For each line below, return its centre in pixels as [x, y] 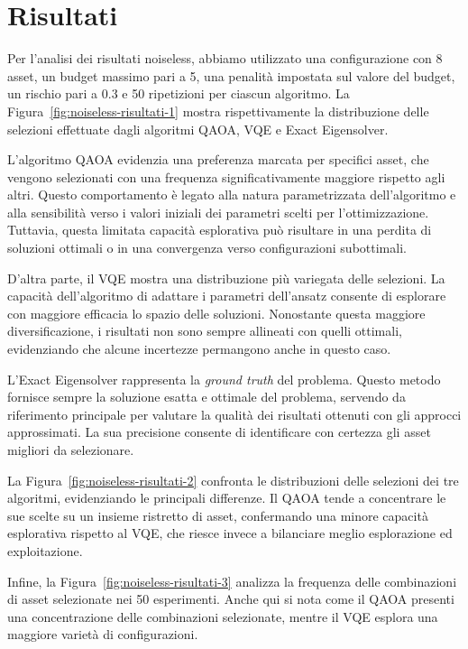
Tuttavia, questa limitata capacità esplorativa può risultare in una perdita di [220, 230]
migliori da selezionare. [71, 450]
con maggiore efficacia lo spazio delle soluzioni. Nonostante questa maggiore [216, 313]
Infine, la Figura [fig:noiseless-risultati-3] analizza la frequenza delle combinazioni [232, 581]
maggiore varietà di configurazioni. [103, 634]
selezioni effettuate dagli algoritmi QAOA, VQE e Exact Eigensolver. [198, 129]
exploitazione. [45, 550]
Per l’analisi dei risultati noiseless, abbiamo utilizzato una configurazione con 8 [225, 58]
